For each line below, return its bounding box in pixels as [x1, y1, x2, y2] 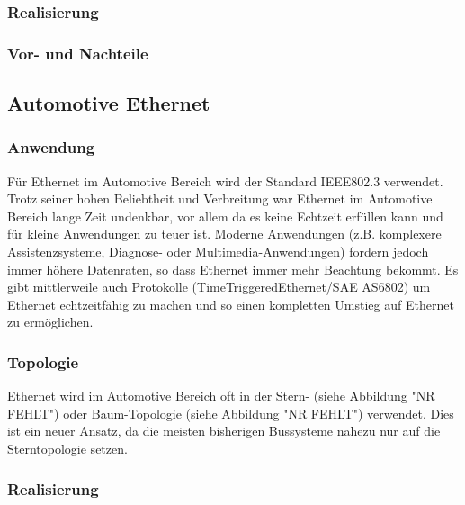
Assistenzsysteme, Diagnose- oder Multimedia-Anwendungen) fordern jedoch [7, 242, 429, 261]
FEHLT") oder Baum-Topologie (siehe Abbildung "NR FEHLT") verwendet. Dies [7, 403, 454, 422]
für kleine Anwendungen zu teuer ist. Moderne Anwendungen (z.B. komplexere [7, 224, 442, 243]
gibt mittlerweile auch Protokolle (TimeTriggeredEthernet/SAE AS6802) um [7, 277, 431, 296]
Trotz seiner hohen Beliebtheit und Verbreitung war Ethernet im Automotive [7, 189, 433, 208]
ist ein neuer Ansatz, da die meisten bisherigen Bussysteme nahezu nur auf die [7, 421, 441, 440]
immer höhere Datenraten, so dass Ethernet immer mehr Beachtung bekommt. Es [7, 259, 459, 278]
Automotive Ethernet [7, 89, 210, 117]
